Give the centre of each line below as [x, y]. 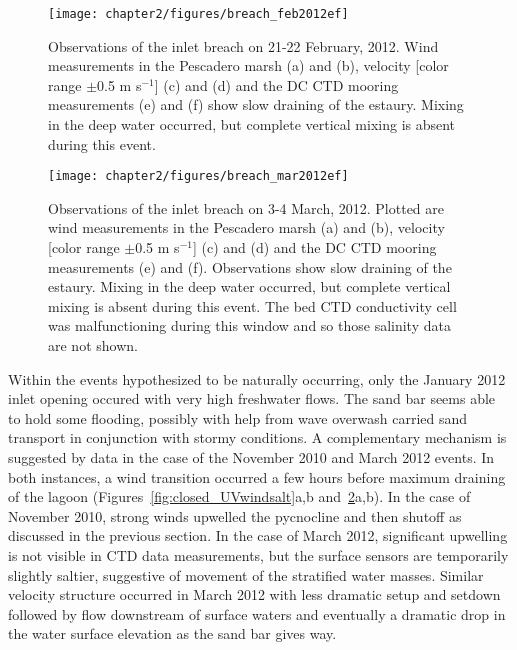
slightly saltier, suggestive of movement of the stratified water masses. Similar [246, 574]
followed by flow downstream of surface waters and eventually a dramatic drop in [257, 613]
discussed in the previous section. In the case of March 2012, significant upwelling [258, 535]
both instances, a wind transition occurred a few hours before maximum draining [257, 476]
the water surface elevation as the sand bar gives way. [172, 633]
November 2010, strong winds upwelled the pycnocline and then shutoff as [235, 515]
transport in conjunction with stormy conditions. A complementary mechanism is [257, 437]
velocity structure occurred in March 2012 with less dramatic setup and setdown [254, 594]
